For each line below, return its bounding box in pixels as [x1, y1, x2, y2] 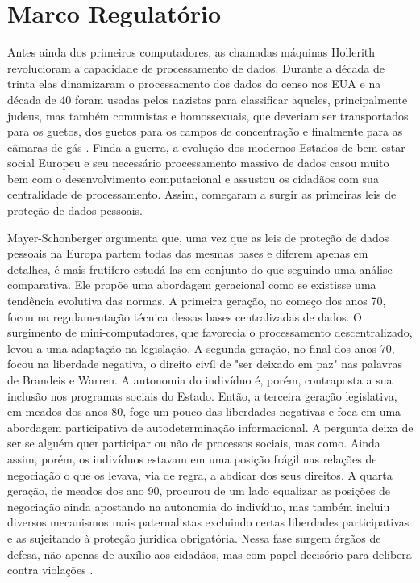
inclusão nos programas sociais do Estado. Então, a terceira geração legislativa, [7, 387, 397, 404]
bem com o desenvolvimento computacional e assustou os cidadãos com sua [7, 170, 379, 187]
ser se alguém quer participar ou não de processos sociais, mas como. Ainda [7, 434, 380, 451]
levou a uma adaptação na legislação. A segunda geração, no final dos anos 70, [7, 339, 395, 356]
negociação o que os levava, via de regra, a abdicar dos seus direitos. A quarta [7, 466, 393, 483]
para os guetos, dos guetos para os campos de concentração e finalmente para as [7, 123, 403, 140]
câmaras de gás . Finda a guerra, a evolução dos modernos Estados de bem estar [7, 138, 405, 155]
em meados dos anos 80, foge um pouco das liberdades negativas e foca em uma [7, 403, 401, 420]
